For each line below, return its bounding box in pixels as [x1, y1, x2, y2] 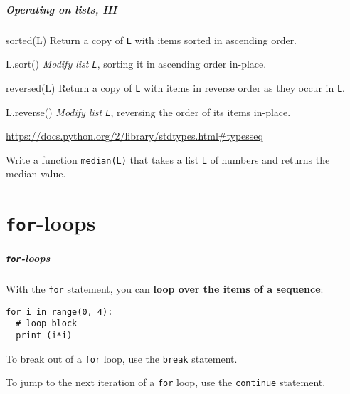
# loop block [16, 318, 78, 329]
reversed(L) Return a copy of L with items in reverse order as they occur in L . [6, 80, 345, 95]
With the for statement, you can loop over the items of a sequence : [6, 281, 324, 296]
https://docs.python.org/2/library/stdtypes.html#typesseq [6, 128, 263, 143]
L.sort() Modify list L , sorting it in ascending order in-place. [6, 56, 267, 71]
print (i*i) [16, 331, 73, 341]
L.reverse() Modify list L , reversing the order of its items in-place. [6, 104, 291, 119]
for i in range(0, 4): [6, 306, 113, 317]
